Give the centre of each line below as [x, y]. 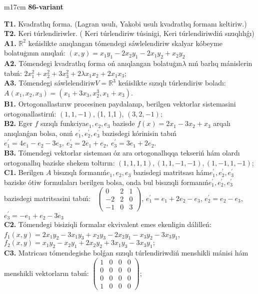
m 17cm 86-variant [34, 6]
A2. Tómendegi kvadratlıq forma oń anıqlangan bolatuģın [93, 63]
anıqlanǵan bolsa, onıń [38, 133]
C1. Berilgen [24, 172]
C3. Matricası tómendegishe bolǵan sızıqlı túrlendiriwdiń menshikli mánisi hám [126, 253]
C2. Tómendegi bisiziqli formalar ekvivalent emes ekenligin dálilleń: [108, 224]
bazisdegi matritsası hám [171, 172]
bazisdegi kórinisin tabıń [139, 133]
